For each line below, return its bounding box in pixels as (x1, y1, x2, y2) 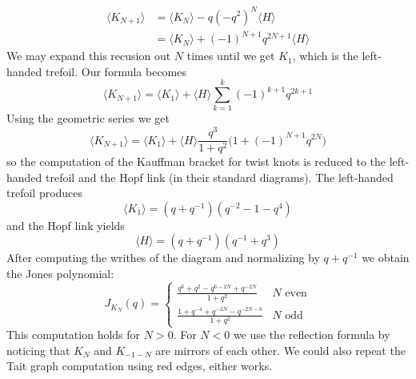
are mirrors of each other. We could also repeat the (155, 341, 406, 358)
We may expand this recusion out (6, 47, 171, 64)
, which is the (292, 47, 358, 64)
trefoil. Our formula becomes (46, 62, 186, 79)
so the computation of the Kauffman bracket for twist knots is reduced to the (6, 153, 386, 170)
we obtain (362, 249, 410, 266)
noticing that (6, 341, 70, 358)
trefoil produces (6, 184, 83, 201)
